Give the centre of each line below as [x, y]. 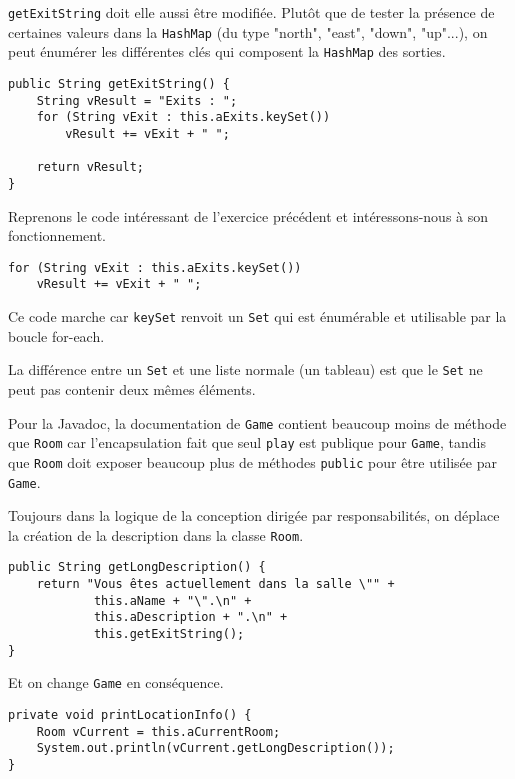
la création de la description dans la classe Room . [156, 534]
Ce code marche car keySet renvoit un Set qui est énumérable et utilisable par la [257, 316]
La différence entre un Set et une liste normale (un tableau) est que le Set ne [245, 369]
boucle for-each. [56, 335]
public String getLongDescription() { [137, 567]
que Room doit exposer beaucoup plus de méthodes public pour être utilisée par [252, 461]
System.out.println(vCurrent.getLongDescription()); [215, 748]
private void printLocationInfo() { [130, 715]
